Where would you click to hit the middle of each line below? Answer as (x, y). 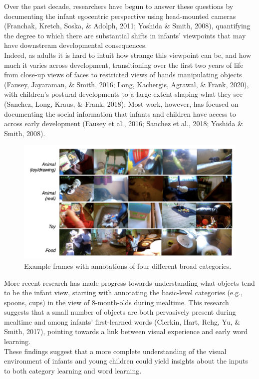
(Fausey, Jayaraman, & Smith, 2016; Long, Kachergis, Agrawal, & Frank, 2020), (127, 84)
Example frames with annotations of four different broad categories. (128, 266)
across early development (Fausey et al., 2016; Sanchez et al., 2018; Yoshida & (124, 123)
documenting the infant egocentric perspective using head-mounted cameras (120, 16)
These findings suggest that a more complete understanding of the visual (115, 351)
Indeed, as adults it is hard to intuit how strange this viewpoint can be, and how (128, 55)
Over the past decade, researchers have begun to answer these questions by (119, 6)
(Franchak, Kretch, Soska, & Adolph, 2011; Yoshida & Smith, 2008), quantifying (127, 26)
